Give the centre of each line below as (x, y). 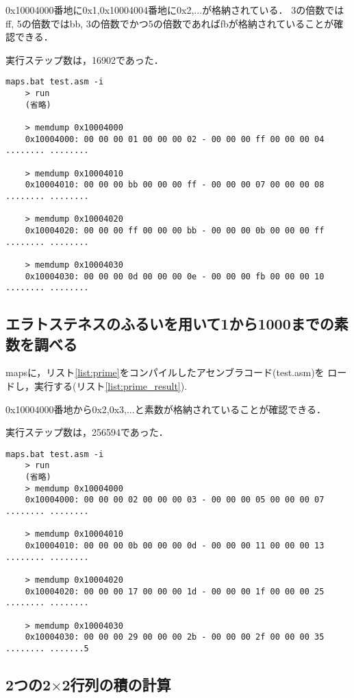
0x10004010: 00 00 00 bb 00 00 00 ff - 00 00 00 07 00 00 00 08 (175, 185)
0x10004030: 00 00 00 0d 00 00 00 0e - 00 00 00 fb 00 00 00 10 (175, 276)
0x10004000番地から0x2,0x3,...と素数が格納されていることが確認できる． (166, 409)
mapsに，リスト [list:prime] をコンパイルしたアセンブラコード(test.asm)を (165, 372)
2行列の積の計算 (116, 685)
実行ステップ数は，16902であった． (85, 59)
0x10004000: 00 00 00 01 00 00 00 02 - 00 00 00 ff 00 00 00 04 (175, 139)
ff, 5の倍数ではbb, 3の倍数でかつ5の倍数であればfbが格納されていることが (170, 23)
